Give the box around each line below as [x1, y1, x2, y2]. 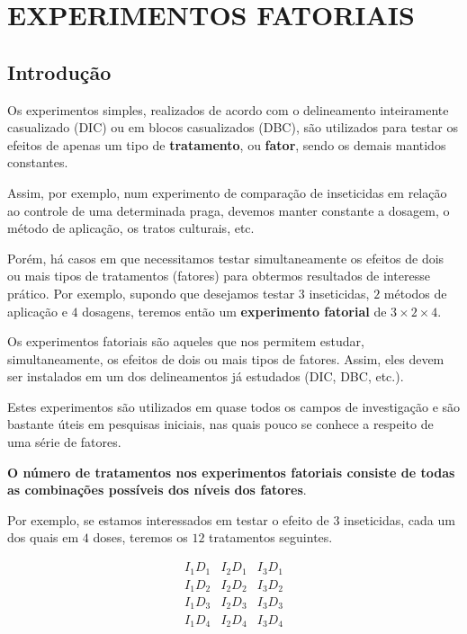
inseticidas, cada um [344, 510, 455, 529]
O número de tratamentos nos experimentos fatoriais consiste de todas [7, 462, 455, 481]
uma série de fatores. [7, 433, 121, 451]
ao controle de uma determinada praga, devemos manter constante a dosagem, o [7, 201, 450, 219]
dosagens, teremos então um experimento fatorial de [82, 301, 387, 320]
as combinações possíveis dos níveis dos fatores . [7, 480, 307, 499]
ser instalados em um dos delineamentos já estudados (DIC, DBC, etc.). [7, 367, 404, 386]
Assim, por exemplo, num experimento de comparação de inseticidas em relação [7, 183, 447, 201]
